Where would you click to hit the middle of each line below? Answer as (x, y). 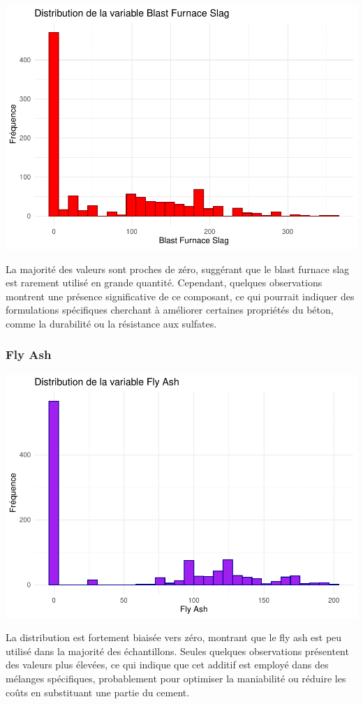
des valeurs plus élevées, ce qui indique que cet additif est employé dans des (167, 665)
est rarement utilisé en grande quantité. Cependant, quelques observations (164, 283)
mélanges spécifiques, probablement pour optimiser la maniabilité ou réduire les (176, 678)
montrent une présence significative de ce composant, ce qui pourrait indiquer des (180, 296)
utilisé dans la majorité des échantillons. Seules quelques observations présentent (177, 651)
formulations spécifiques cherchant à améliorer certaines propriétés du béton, (170, 310)
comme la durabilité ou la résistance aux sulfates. (111, 323)
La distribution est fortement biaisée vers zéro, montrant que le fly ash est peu (174, 637)
